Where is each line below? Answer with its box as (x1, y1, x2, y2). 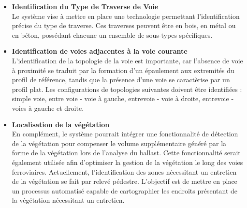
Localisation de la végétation (12, 119, 110, 129)
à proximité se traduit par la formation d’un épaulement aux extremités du (12, 65, 234, 75)
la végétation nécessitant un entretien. (12, 195, 125, 205)
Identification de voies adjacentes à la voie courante (12, 46, 188, 56)
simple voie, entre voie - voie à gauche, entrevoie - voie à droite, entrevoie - (12, 93, 234, 104)
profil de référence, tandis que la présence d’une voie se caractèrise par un (12, 74, 230, 85)
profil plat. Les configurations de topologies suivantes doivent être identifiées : (12, 84, 242, 94)
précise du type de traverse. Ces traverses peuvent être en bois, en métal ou (12, 20, 236, 30)
